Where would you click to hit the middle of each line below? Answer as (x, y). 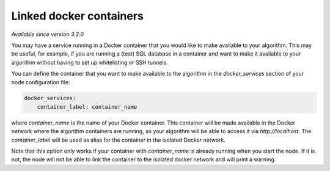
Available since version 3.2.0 (48, 34)
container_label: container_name (87, 107)
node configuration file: (41, 82)
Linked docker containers (77, 16)
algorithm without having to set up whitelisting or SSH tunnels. (90, 62)
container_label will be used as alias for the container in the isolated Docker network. (119, 140)
